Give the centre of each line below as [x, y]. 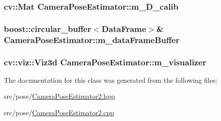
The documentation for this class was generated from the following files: [111, 80]
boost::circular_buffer [48, 28]
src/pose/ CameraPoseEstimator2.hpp [59, 96]
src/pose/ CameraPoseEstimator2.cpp [59, 113]
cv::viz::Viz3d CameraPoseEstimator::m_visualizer [105, 62]
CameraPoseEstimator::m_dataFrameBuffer [92, 39]
